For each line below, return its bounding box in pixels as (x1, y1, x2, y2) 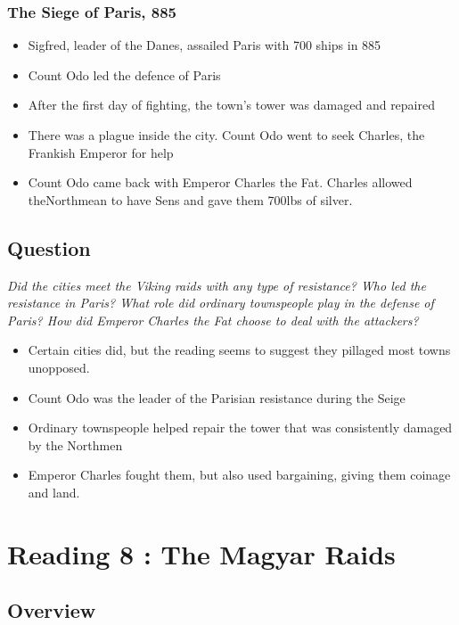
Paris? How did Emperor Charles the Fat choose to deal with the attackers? (7, 310, 419, 329)
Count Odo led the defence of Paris (28, 65, 221, 84)
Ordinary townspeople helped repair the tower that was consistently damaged (28, 418, 453, 437)
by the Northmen (28, 435, 123, 454)
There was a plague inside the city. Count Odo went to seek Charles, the (28, 126, 425, 144)
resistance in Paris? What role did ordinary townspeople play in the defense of (7, 293, 434, 312)
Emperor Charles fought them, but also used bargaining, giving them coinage (28, 465, 451, 484)
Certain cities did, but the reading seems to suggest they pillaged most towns (28, 341, 451, 359)
